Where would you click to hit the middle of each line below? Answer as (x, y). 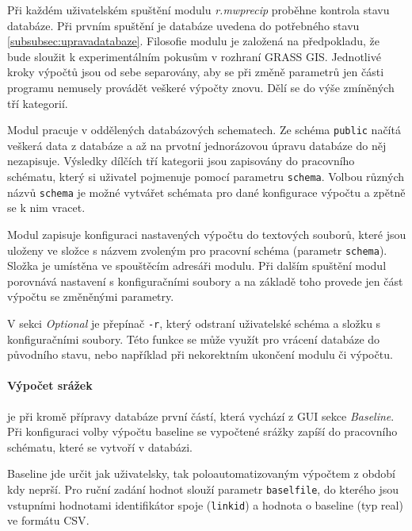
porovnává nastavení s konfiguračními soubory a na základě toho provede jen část (205, 281)
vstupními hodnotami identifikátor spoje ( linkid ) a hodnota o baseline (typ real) (205, 504)
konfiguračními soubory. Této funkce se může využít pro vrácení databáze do (194, 339)
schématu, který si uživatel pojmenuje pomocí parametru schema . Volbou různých (206, 176)
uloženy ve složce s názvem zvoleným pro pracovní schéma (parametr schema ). (197, 250)
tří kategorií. (38, 103)
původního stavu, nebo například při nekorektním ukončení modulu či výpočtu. (200, 354)
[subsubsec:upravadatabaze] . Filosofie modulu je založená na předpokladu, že (194, 41)
